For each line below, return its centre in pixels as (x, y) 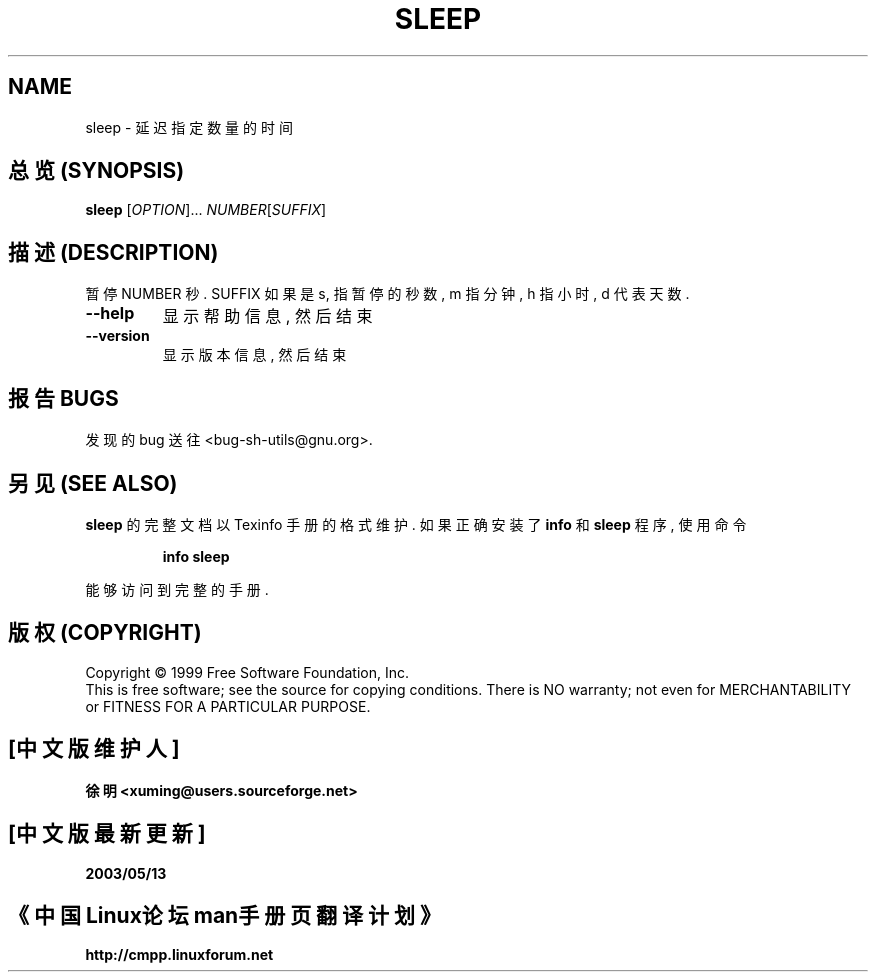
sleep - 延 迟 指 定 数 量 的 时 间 (189, 127)
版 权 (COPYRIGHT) (105, 633)
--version (117, 336)
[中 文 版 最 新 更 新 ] (107, 834)
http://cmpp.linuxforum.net (179, 955)
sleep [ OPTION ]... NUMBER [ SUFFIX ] (206, 210)
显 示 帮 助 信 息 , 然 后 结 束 (267, 316)
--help (110, 313)
